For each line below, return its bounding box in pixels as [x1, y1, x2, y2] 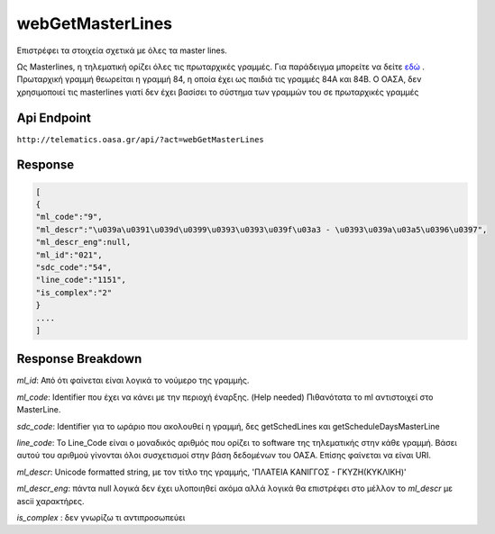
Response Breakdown [16, 351, 142, 367]
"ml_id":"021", [35, 249, 103, 260]
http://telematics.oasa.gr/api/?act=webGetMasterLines [16, 134, 265, 144]
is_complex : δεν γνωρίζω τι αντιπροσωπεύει [16, 511, 186, 522]
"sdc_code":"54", [35, 262, 113, 272]
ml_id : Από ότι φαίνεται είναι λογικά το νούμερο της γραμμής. [16, 375, 250, 386]
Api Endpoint [16, 110, 92, 125]
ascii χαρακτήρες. [16, 495, 85, 506]
